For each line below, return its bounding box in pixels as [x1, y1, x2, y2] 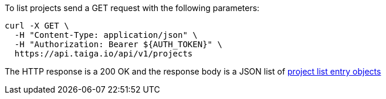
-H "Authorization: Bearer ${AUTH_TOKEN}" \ [14, 40, 222, 49]
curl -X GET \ [5, 21, 69, 30]
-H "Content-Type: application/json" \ [14, 30, 198, 40]
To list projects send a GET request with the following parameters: [5, 3, 260, 13]
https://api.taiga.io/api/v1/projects [14, 49, 193, 58]
